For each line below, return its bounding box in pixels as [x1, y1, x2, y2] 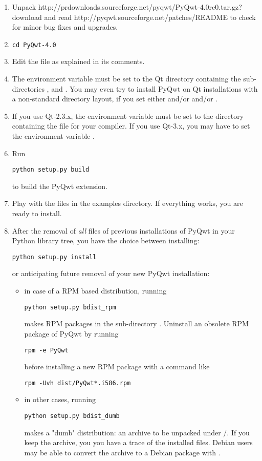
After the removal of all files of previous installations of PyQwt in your [12, 225, 235, 236]
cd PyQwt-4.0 [12, 41, 56, 49]
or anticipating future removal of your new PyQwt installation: [12, 268, 210, 279]
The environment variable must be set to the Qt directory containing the [12, 73, 241, 84]
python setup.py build [12, 166, 90, 174]
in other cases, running [24, 394, 96, 405]
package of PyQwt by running [24, 328, 119, 339]
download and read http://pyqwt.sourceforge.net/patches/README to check [12, 11, 256, 22]
